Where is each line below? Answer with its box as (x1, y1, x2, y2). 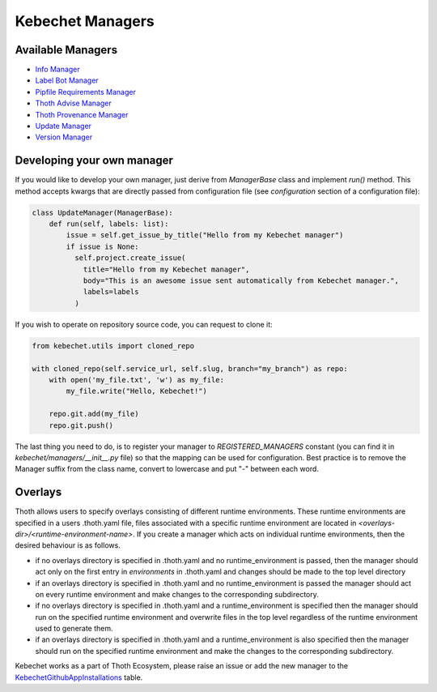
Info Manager (35, 65, 80, 75)
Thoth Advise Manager (35, 98, 112, 109)
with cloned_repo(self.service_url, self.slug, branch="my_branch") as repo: (32, 364, 348, 373)
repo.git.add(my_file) (49, 409, 139, 419)
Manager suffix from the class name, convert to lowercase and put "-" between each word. (15, 464, 320, 474)
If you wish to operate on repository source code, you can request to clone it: (15, 319, 273, 329)
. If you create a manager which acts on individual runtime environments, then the (132, 529, 405, 539)
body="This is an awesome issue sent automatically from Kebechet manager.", (83, 276, 400, 285)
